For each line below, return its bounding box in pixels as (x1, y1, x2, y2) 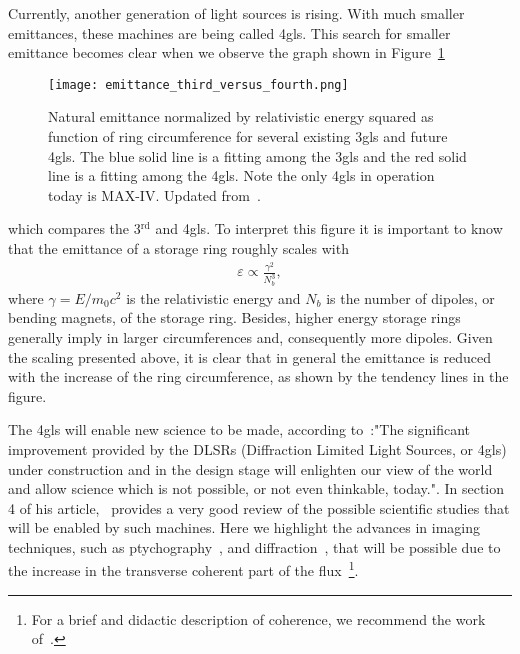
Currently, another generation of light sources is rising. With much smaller (8, 3, 465, 23)
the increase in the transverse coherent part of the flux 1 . (8, 557, 359, 581)
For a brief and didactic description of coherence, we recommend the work (31, 608, 486, 629)
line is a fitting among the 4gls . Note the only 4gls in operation (48, 165, 435, 186)
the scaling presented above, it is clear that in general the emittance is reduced (8, 346, 492, 367)
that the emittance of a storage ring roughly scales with (8, 238, 349, 258)
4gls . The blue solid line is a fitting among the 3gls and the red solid (48, 145, 467, 166)
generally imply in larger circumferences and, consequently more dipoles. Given (8, 326, 493, 347)
